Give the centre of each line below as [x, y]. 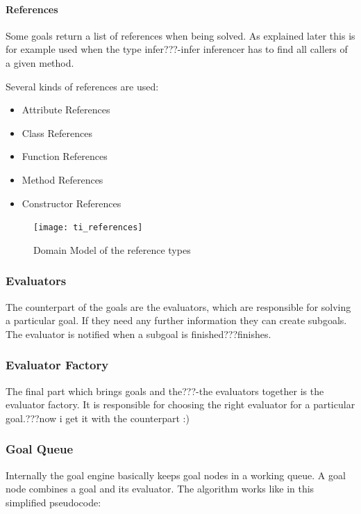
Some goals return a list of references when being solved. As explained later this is [180, 35]
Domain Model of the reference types [112, 249]
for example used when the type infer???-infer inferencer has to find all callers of [177, 49]
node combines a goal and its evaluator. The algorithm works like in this [160, 489]
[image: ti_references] [88, 228]
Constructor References [72, 203]
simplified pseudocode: [53, 502]
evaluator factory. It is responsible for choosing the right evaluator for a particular [180, 404]
